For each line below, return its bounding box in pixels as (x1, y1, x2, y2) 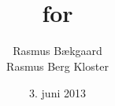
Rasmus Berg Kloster (6, 57, 109, 74)
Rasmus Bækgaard (13, 42, 102, 59)
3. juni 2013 (29, 84, 86, 101)
